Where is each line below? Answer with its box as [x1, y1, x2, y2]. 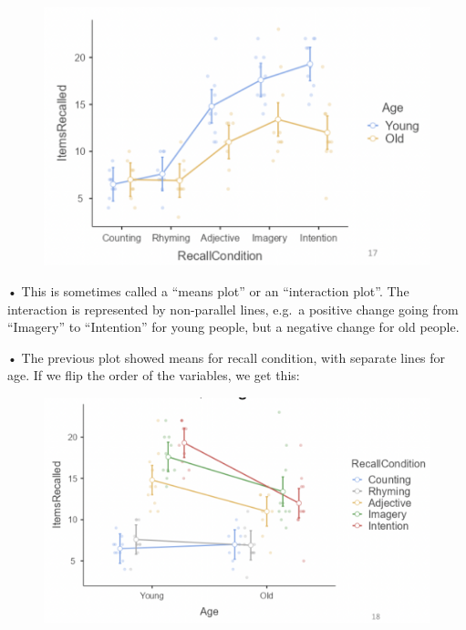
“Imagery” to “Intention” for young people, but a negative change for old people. [7, 317, 460, 336]
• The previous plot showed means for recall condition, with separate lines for [7, 347, 446, 367]
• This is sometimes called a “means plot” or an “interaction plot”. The [7, 281, 409, 300]
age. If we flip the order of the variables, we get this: [7, 366, 300, 385]
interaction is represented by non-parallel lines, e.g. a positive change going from [7, 299, 459, 318]
